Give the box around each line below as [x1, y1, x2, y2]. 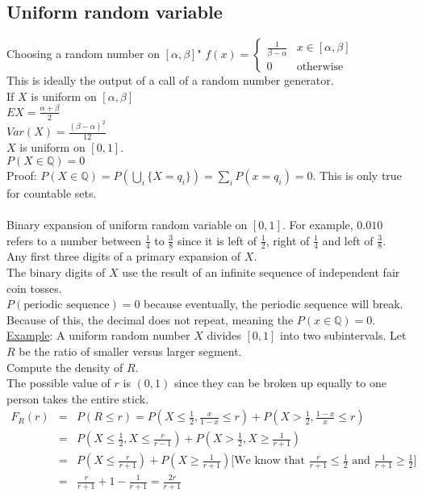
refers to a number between [6, 232, 142, 248]
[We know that [231, 455, 306, 467]
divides [207, 327, 241, 344]
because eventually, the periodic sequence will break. [144, 295, 403, 312]
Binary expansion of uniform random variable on [6, 216, 248, 233]
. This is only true [312, 166, 402, 183]
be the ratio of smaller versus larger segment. [19, 343, 242, 359]
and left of [322, 232, 374, 248]
